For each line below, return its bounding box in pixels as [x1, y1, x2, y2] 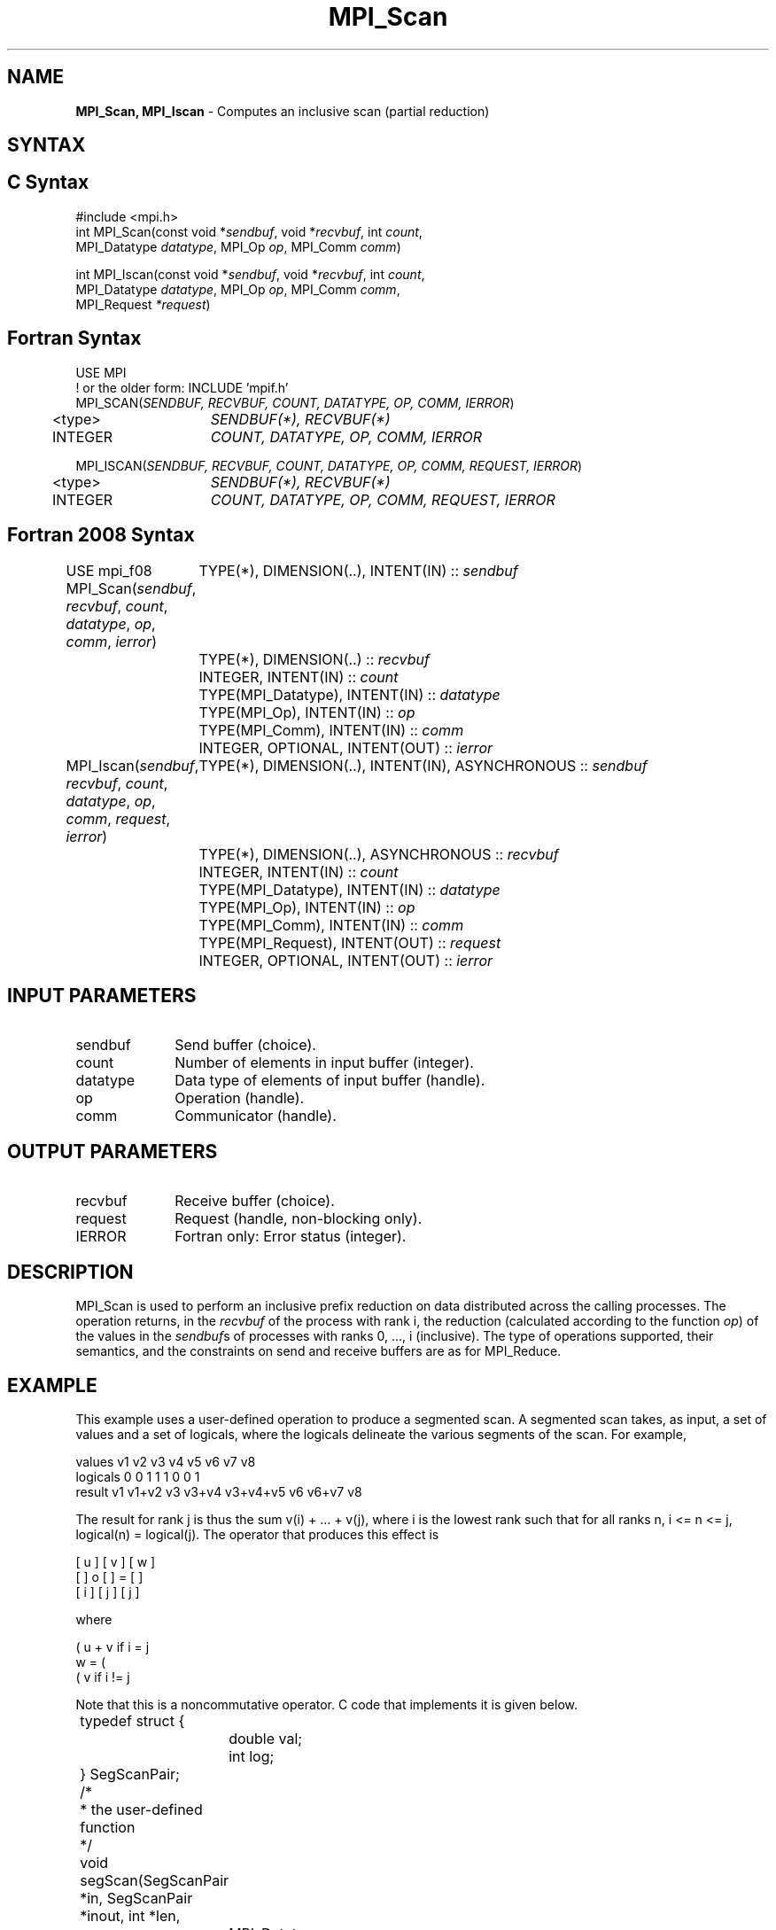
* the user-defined [80, 1800, 203, 1818]
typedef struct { [80, 1711, 185, 1730]
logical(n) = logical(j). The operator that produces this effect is [75, 1526, 439, 1542]
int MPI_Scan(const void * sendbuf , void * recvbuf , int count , [75, 223, 423, 239]
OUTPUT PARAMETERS [7, 1140, 218, 1163]
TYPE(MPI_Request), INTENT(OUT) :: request [198, 933, 501, 952]
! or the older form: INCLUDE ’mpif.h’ [75, 379, 289, 395]
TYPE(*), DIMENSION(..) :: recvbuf [198, 650, 430, 668]
